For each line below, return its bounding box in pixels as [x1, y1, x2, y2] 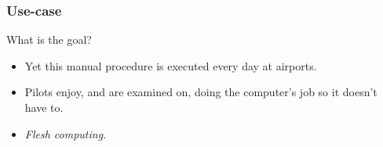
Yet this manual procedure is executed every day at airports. [24, 57, 317, 73]
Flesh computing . [24, 125, 107, 142]
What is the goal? [6, 31, 92, 48]
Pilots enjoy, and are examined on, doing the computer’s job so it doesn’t [24, 84, 378, 100]
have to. [24, 99, 64, 115]
